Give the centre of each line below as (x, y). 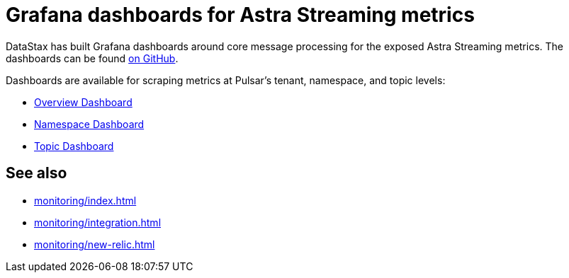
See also (36, 173)
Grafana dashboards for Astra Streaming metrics (240, 15)
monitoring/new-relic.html (95, 244)
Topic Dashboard (74, 146)
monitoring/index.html (85, 200)
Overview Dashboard (83, 102)
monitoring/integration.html (98, 222)
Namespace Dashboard (89, 124)
